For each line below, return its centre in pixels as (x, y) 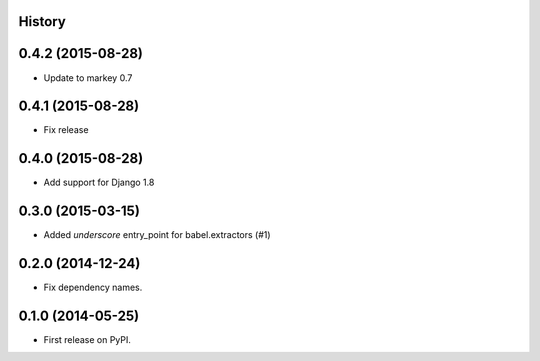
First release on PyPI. (87, 340)
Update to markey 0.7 (88, 77)
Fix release (66, 130)
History (42, 21)
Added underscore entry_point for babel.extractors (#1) (157, 235)
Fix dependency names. (93, 287)
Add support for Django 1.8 (99, 182)
